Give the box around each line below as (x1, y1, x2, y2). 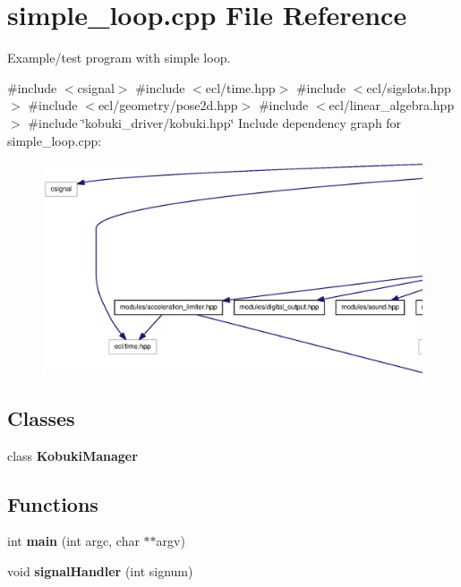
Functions (7, 489, 98, 517)
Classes (7, 404, 75, 431)
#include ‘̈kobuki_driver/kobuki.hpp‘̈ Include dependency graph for (28, 113, 402, 132)
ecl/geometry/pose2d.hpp (98, 96, 238, 115)
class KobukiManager (7, 446, 138, 464)
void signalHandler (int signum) (7, 561, 193, 580)
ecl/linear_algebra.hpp (329, 96, 455, 115)
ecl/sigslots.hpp (366, 78, 451, 97)
